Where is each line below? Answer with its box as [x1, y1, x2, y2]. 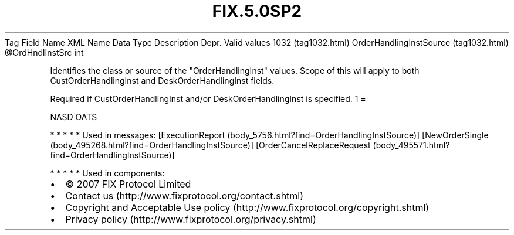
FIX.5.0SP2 [212, 1, 302, 21]
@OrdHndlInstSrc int [5, 47, 84, 57]
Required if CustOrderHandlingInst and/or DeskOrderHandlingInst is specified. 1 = [50, 93, 366, 104]
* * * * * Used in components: [50, 168, 165, 178]
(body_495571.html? [373, 139, 450, 150]
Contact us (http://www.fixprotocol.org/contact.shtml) [65, 189, 304, 202]
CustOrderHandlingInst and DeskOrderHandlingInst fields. [50, 75, 275, 86]
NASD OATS [50, 111, 97, 122]
